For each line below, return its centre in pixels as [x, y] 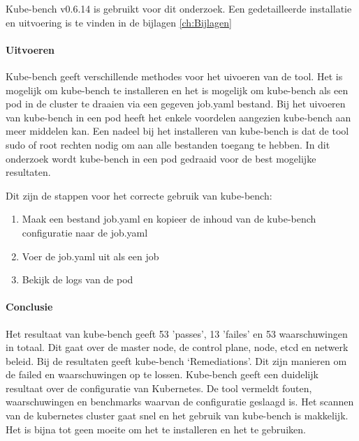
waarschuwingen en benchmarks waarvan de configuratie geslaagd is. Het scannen [180, 402]
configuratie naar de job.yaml [85, 232]
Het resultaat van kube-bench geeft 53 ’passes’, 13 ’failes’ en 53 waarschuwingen [177, 333]
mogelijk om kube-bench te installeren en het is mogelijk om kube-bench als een [177, 90]
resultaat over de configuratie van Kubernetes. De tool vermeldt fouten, [159, 388]
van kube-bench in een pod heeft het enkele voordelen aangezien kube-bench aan [178, 117]
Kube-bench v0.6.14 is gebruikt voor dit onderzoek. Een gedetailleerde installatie [179, 8]
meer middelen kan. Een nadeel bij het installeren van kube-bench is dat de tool [177, 131]
